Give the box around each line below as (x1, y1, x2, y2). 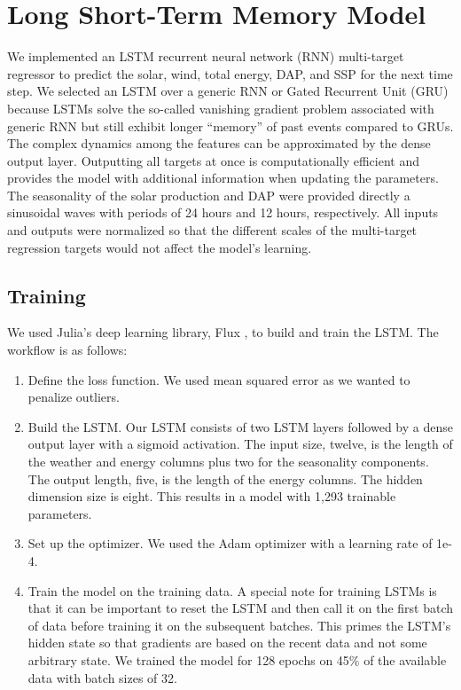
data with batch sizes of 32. (27, 668, 177, 686)
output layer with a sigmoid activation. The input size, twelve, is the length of (27, 435, 453, 453)
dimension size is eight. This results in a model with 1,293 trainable (27, 487, 396, 506)
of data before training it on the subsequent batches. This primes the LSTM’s (27, 616, 451, 634)
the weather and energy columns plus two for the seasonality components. (27, 452, 429, 471)
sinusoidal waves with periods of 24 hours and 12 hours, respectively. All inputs (7, 203, 439, 222)
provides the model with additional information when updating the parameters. (7, 169, 439, 187)
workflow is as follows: (7, 341, 128, 359)
